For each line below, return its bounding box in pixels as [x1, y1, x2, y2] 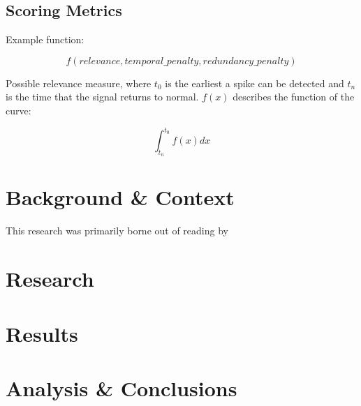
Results [6, 319, 78, 347]
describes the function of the [233, 89, 355, 104]
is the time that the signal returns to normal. [6, 89, 199, 104]
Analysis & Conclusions [6, 373, 237, 402]
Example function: [6, 32, 84, 47]
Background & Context [6, 183, 235, 211]
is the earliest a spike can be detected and [165, 75, 344, 90]
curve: [6, 103, 31, 117]
